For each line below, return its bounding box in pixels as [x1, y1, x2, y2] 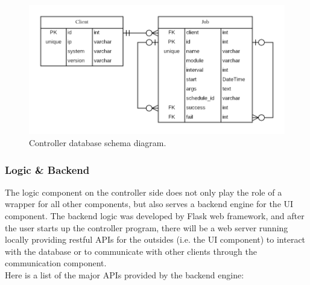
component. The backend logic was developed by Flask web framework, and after [5, 210, 305, 222]
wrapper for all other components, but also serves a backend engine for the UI [5, 197, 294, 210]
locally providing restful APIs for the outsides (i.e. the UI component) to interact [5, 233, 306, 246]
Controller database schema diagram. [29, 136, 166, 149]
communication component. [5, 257, 107, 269]
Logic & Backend [5, 162, 90, 177]
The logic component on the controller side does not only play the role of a [5, 185, 282, 198]
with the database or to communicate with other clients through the [5, 245, 257, 257]
